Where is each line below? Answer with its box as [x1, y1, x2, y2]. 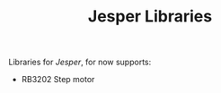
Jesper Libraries [87, 6, 213, 27]
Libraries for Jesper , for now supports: [8, 56, 152, 68]
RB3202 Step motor [21, 74, 95, 85]
